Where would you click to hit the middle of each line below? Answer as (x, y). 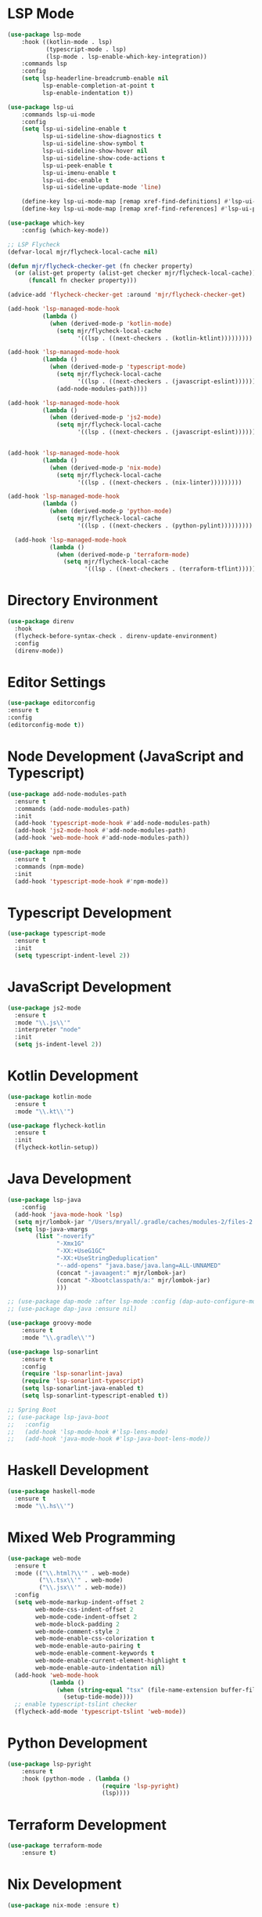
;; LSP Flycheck (34, 244)
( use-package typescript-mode (57, 934)
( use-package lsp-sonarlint (53, 1352)
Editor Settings (57, 682)
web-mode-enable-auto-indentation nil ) (100, 1668)
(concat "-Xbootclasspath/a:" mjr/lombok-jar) (134, 1280)
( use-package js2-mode (44, 1008)
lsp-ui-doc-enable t (75, 180)
